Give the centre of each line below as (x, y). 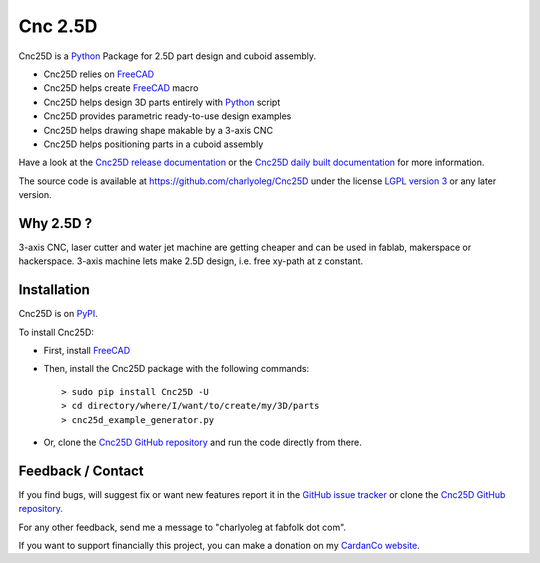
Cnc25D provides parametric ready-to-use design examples (167, 116)
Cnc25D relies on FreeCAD (99, 74)
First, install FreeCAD (87, 351)
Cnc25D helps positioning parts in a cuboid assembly (153, 144)
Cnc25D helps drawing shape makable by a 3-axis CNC (158, 130)
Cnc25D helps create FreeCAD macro (121, 88)
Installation (54, 290)
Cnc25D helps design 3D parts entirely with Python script (162, 102)
